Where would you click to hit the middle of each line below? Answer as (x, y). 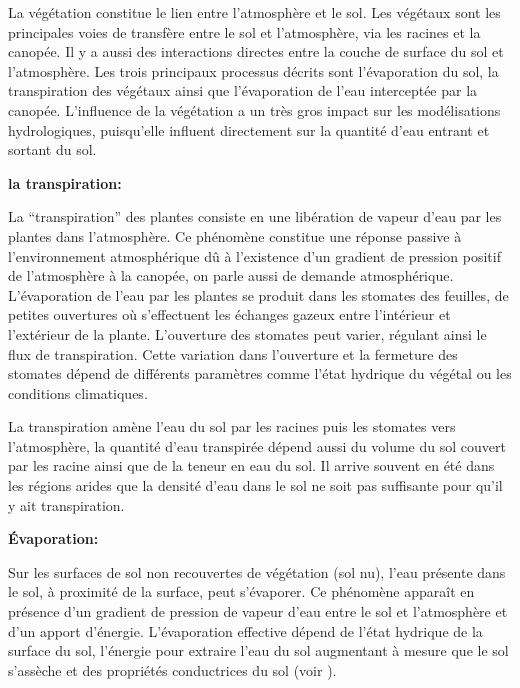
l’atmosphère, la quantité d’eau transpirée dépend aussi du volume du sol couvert (257, 445)
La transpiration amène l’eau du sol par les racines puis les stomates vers (232, 426)
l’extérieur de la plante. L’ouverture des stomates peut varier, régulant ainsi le (247, 333)
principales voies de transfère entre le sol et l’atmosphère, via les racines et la (244, 31)
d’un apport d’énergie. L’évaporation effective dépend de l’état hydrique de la (245, 630)
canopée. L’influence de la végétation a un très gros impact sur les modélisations (254, 109)
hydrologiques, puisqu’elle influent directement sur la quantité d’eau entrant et (249, 129)
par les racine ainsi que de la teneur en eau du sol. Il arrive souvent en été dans (251, 465)
